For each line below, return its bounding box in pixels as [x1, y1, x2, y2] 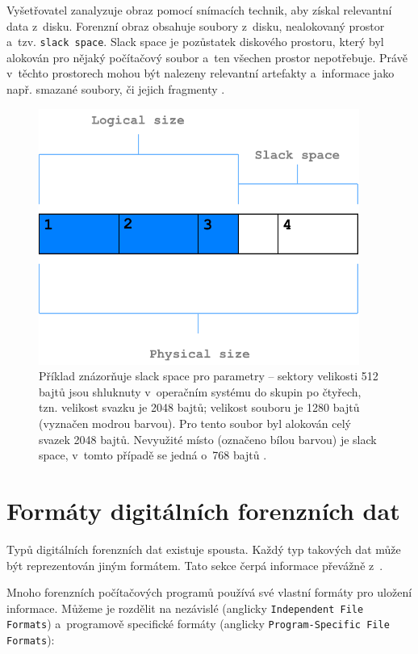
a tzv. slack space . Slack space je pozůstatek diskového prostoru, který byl [6, 33, 384, 50]
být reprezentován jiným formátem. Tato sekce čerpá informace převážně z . [6, 556, 383, 573]
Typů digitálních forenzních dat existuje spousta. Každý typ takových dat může [6, 540, 401, 557]
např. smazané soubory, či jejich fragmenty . [6, 81, 225, 98]
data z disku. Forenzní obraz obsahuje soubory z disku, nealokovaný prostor [6, 17, 385, 34]
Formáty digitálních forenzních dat [6, 493, 400, 526]
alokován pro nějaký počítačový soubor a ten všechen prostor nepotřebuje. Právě [6, 48, 408, 65]
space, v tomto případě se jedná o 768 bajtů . [39, 446, 267, 463]
